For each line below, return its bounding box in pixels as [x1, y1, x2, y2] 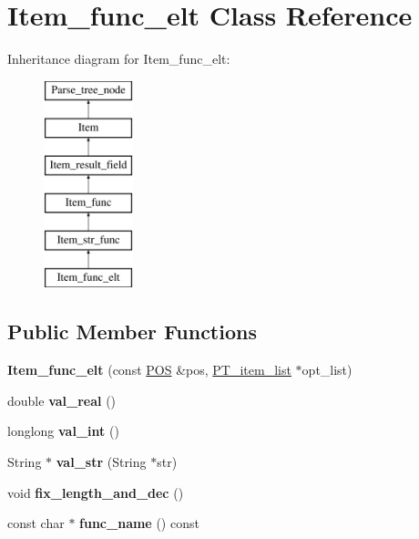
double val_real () [7, 390, 117, 409]
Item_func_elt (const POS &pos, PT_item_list [7, 360, 291, 379]
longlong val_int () [7, 421, 119, 441]
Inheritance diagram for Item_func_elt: [7, 49, 230, 68]
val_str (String [56, 452, 147, 472]
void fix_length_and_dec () [7, 482, 184, 502]
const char [7, 513, 65, 533]
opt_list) [301, 360, 353, 379]
